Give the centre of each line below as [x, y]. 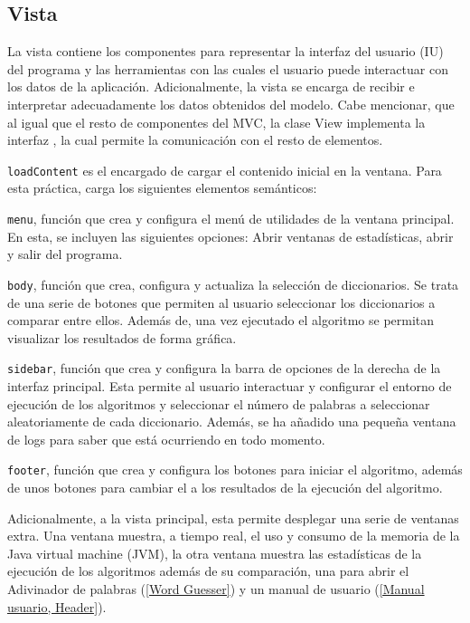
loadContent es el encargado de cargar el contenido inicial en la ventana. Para [225, 170]
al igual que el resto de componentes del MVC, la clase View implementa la [216, 122]
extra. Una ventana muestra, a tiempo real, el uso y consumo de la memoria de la [234, 536]
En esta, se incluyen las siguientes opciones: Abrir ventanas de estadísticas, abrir [230, 236]
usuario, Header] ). [57, 606]
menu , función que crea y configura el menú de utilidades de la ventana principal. [231, 219]
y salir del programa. [65, 254]
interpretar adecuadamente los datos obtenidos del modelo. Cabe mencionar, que [231, 104]
